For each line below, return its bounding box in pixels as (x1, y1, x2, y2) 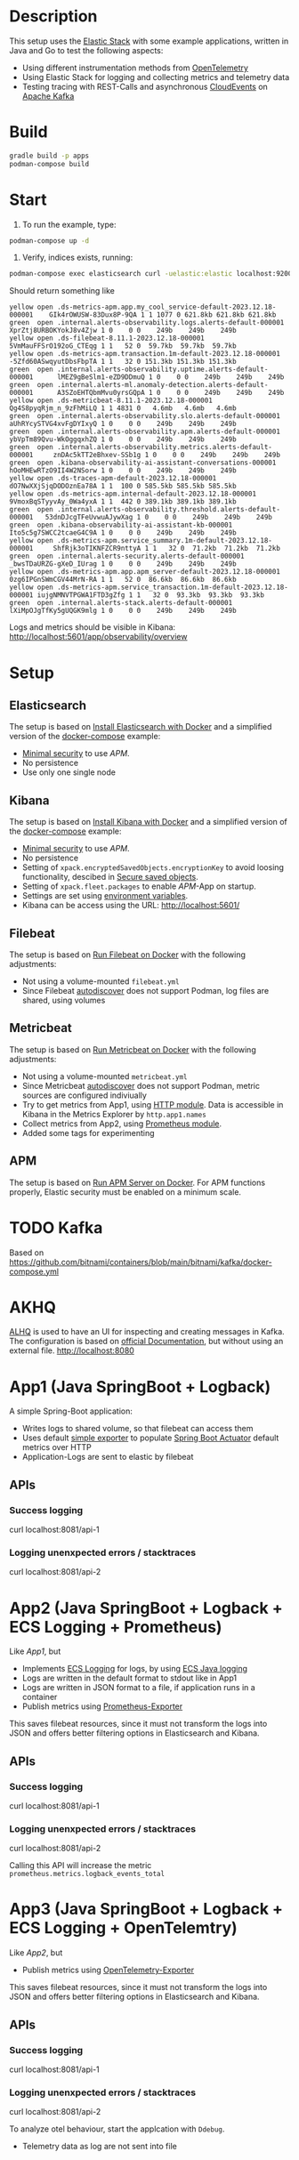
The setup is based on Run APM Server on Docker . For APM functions (9, 1177, 265, 1188)
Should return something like (9, 286, 116, 296)
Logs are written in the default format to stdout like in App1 (21, 1672, 238, 1683)
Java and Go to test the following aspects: (9, 44, 164, 55)
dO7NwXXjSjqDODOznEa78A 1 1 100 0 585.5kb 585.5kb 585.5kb (9, 482, 238, 491)
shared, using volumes (21, 995, 106, 1005)
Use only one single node (21, 767, 116, 778)
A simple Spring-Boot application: (9, 1406, 133, 1416)
